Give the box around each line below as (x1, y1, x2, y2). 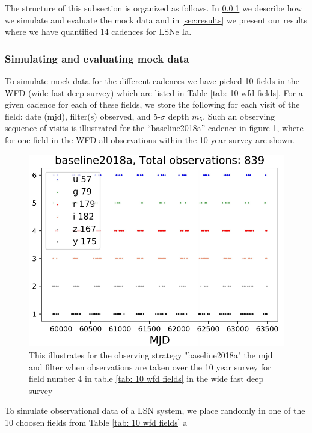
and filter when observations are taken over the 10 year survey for (29, 360, 271, 373)
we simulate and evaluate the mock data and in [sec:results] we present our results (5, 13, 308, 26)
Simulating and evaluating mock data (5, 51, 189, 66)
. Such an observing (203, 109, 275, 122)
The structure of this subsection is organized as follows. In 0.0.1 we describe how (5, 2, 302, 14)
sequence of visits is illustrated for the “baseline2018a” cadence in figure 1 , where (5, 121, 304, 134)
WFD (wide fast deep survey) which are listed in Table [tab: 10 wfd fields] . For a (5, 86, 303, 99)
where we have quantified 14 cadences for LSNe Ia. (5, 25, 192, 38)
